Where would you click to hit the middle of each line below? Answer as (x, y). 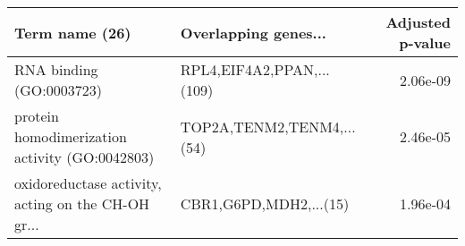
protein (37, 116)
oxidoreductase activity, (88, 183)
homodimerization (71, 136)
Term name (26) (73, 32)
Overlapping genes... (253, 32)
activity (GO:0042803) (85, 157)
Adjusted (418, 22)
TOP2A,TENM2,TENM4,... (268, 126)
